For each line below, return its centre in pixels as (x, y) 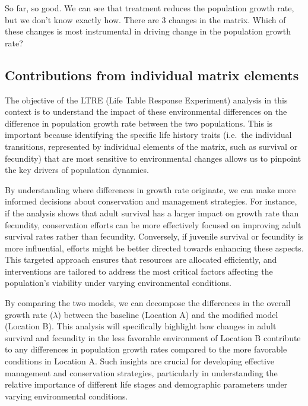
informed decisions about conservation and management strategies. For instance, (151, 201)
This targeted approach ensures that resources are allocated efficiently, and (141, 259)
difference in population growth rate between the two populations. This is (139, 123)
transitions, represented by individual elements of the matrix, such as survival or (151, 146)
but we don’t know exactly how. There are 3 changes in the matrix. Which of (145, 19)
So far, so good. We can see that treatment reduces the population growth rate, (150, 8)
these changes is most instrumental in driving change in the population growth (148, 31)
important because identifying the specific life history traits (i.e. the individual (148, 135)
